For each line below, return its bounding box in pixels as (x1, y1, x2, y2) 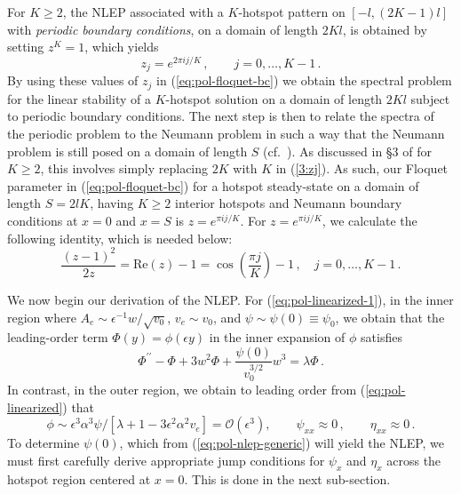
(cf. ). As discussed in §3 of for (263, 141, 433, 160)
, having (90, 194, 134, 212)
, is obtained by (342, 20, 427, 38)
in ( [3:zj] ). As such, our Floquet (275, 159, 449, 178)
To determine (7, 434, 80, 452)
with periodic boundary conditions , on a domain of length (7, 20, 319, 38)
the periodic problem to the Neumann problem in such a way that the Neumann (7, 123, 445, 142)
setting (7, 37, 44, 56)
